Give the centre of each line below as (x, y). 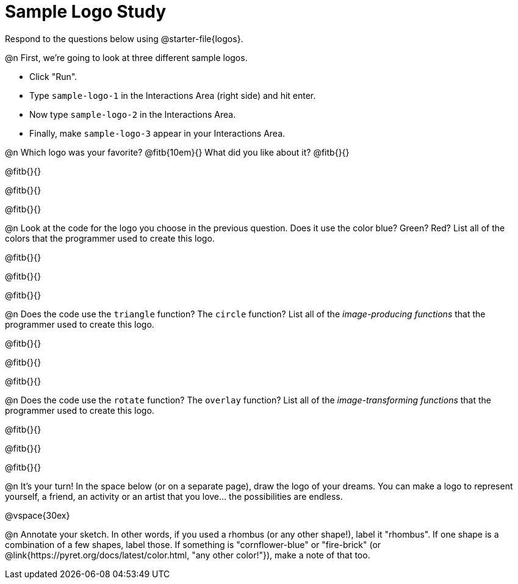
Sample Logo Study (86, 12)
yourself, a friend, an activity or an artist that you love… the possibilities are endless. (174, 496)
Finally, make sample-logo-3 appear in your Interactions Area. (157, 133)
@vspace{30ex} (38, 515)
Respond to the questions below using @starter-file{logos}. (124, 38)
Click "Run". (53, 76)
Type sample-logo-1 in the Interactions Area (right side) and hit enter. (173, 95)
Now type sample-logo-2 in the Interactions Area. (133, 114)
